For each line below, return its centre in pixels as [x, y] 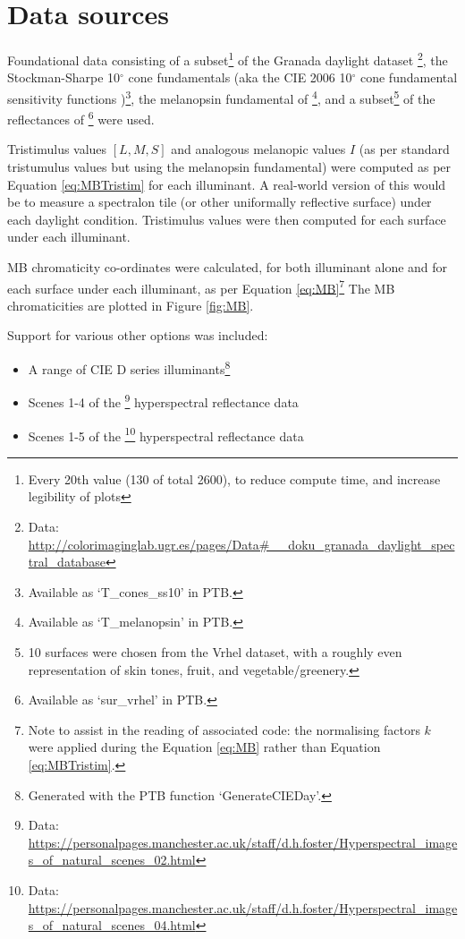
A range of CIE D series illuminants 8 [129, 367]
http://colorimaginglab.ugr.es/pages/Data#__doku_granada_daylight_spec [241, 544]
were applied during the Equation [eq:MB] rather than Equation [204, 747]
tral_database [67, 562]
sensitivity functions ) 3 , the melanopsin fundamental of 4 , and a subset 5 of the [221, 97]
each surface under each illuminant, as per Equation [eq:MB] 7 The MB [201, 286]
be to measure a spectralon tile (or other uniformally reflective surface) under [220, 202]
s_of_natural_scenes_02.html [112, 860]
